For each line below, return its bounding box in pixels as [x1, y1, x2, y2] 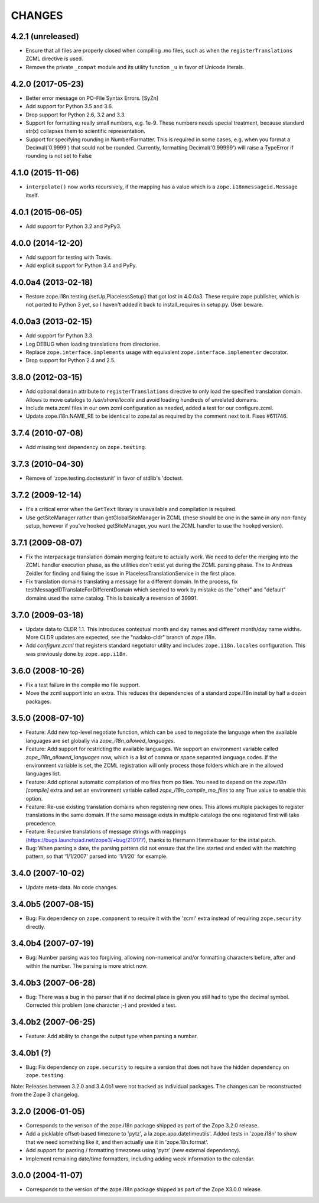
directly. [25, 923, 45, 930]
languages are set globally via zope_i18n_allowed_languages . [25, 737, 175, 744]
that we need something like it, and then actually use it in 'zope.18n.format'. [25, 1138, 209, 1146]
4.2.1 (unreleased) [11, 31, 79, 41]
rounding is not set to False [25, 152, 92, 160]
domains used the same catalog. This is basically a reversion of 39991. [25, 594, 198, 601]
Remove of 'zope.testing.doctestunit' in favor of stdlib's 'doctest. [25, 474, 184, 482]
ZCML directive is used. [25, 55, 84, 62]
